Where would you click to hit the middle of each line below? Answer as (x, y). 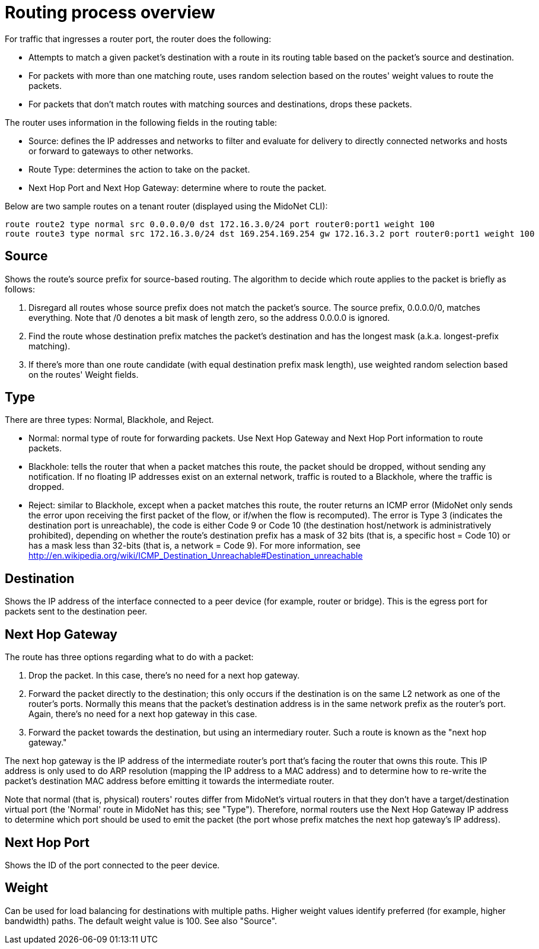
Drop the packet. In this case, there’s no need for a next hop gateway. (164, 676)
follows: (20, 289)
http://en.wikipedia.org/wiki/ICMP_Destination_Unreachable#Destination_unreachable (196, 556)
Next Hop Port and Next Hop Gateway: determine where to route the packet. (178, 187)
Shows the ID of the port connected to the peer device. (112, 865)
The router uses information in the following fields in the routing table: (141, 122)
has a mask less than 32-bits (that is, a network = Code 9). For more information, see (194, 546)
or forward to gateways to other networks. (111, 151)
